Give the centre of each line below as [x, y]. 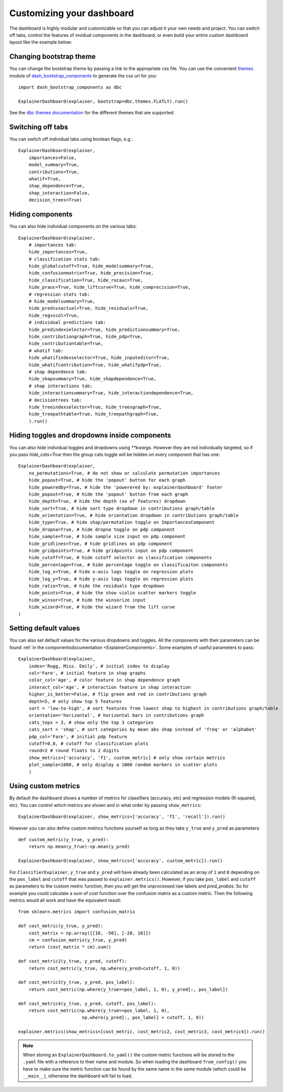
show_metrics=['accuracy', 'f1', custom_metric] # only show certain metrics [127, 758]
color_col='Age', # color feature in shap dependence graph [104, 680]
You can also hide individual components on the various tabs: [73, 226]
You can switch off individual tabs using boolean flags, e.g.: [71, 139]
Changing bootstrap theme [52, 57]
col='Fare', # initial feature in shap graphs [87, 673]
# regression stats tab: [59, 294]
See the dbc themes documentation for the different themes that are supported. [92, 113]
